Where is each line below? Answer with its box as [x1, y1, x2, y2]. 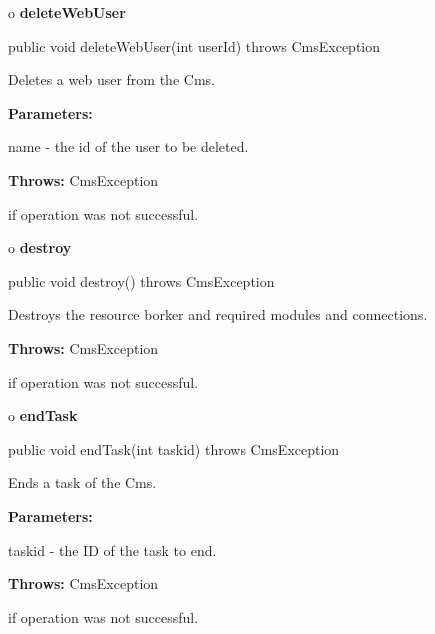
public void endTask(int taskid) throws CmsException [8, 438, 340, 459]
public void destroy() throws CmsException [8, 270, 275, 291]
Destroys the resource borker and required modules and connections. [8, 304, 428, 325]
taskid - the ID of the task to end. [8, 539, 217, 560]
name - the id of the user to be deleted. [8, 136, 249, 157]
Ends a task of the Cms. [8, 472, 157, 493]
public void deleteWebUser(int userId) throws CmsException [8, 35, 381, 56]
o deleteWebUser [8, 2, 126, 22]
